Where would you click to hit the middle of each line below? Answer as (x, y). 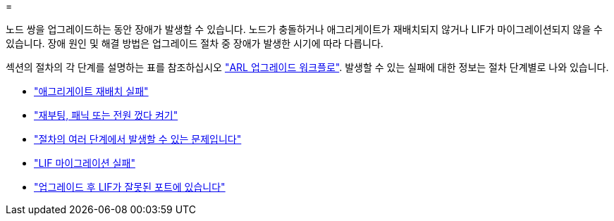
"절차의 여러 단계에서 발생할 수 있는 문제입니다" (138, 139)
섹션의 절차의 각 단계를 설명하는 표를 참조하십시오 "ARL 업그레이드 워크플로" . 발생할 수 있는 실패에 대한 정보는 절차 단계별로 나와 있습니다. (307, 67)
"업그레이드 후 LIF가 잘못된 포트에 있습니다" (130, 187)
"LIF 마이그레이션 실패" (85, 163)
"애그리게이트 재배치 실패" (91, 91)
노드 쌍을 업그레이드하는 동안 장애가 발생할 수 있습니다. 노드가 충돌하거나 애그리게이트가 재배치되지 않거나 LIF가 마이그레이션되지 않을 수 (304, 29)
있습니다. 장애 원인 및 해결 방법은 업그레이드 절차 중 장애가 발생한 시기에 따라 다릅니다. (195, 43)
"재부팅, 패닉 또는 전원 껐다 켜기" (106, 115)
